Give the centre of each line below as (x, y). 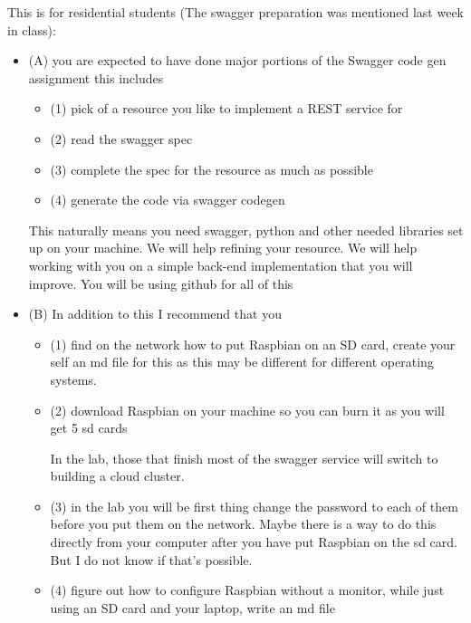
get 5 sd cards (89, 428)
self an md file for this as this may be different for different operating (242, 362)
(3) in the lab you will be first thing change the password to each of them (254, 506)
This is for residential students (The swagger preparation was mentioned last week (235, 12)
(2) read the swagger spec (121, 138)
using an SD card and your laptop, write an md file (192, 607)
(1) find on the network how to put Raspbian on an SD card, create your (253, 344)
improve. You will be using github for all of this (161, 283)
